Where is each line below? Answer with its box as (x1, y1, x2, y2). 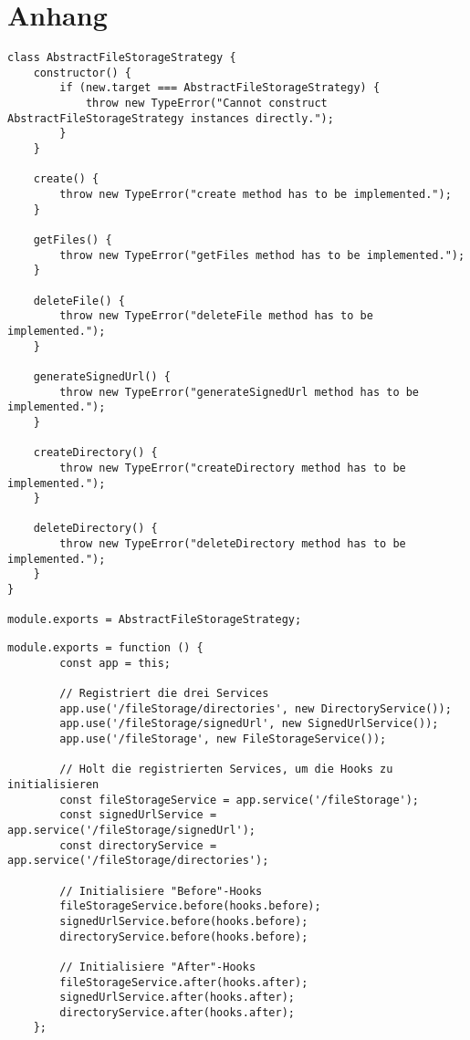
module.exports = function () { (7, 641, 204, 655)
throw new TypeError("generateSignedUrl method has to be (59, 385, 420, 399)
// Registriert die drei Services (59, 687, 269, 701)
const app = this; (59, 656, 171, 670)
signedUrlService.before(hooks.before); (59, 914, 308, 928)
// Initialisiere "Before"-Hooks (59, 884, 263, 898)
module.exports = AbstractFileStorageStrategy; (7, 613, 302, 627)
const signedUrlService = (59, 808, 217, 822)
